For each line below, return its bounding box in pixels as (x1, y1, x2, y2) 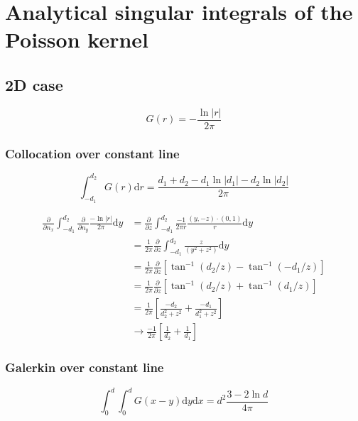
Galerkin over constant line (5, 359, 164, 376)
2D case (5, 73, 63, 95)
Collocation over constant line (5, 144, 180, 162)
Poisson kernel (5, 25, 148, 54)
